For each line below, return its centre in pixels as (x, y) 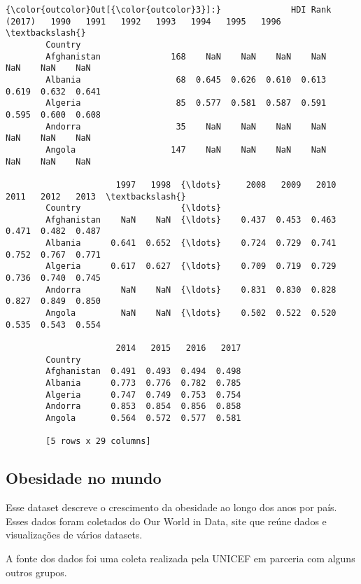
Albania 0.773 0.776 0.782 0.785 (143, 383)
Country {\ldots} (133, 208)
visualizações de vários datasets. (74, 535)
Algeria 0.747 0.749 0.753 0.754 (143, 395)
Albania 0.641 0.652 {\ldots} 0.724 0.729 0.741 (191, 243)
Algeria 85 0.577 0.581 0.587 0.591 (186, 103)
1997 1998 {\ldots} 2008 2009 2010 (226, 185)
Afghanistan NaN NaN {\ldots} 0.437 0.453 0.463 (191, 220)
